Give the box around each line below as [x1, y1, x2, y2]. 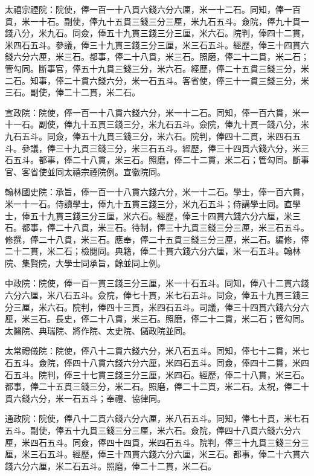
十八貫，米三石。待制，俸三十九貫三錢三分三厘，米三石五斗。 [63, 221, 309, 234]
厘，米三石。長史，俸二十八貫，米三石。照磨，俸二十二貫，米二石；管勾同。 [5, 312, 309, 325]
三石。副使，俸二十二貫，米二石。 [5, 86, 140, 98]
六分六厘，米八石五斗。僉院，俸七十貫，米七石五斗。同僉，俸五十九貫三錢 [5, 289, 301, 301]
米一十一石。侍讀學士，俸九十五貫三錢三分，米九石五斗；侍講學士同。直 [5, 197, 292, 210]
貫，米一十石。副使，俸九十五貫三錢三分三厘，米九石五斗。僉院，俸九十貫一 [5, 14, 309, 27]
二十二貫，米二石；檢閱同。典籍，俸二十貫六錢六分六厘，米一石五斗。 [5, 245, 284, 257]
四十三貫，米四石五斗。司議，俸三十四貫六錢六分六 [106, 300, 309, 313]
